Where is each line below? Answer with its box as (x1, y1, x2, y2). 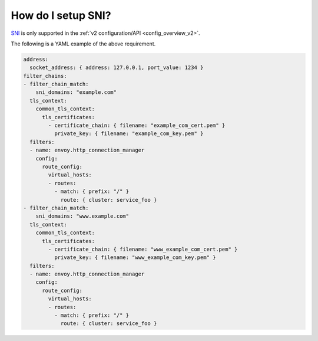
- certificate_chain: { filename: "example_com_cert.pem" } (48, 122, 226, 129)
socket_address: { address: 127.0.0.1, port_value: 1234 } (29, 64, 204, 71)
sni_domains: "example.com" (35, 89, 117, 96)
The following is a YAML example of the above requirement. (11, 40, 156, 47)
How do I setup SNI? (11, 9, 111, 22)
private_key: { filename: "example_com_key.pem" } (54, 130, 204, 137)
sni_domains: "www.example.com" (35, 213, 130, 219)
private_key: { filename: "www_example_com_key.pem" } (54, 254, 216, 261)
